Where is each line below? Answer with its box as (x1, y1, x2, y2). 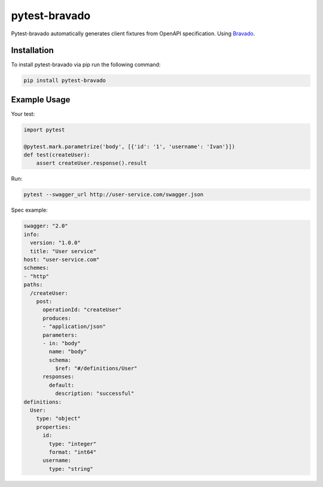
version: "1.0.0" (30, 239, 81, 246)
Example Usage (11, 95, 71, 105)
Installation (11, 45, 54, 56)
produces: (42, 315, 72, 321)
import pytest (23, 126, 65, 133)
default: (48, 382, 75, 388)
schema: (48, 357, 72, 363)
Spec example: (11, 206, 48, 214)
